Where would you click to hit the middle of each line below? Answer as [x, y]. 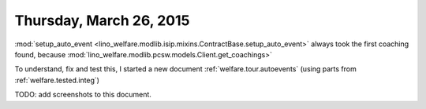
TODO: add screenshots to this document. [83, 95]
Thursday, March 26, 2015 [102, 20]
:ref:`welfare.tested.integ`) [57, 80]
